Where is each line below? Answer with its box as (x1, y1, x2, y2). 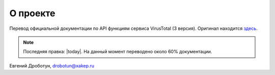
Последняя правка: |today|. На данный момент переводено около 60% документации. (23, 49, 212, 55)
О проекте (9, 8, 56, 19)
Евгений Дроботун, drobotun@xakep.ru (9, 62, 94, 68)
